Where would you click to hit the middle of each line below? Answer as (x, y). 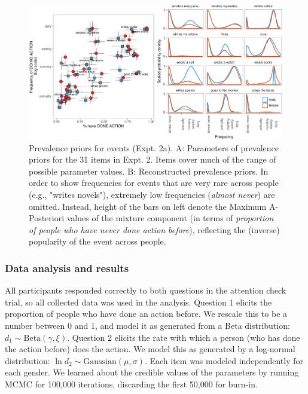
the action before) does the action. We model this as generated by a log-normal (150, 349)
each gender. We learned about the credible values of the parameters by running (152, 372)
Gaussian (100, 361)
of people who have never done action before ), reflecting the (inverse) (154, 229)
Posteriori (47, 218)
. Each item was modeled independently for (224, 360)
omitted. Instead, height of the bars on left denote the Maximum (148, 206)
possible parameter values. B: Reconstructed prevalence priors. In (149, 171)
